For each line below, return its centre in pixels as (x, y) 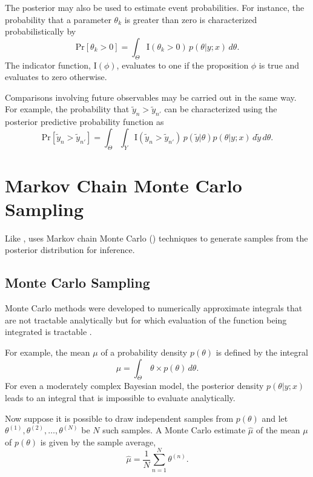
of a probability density (144, 352)
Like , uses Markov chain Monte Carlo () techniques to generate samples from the (156, 238)
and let (275, 418)
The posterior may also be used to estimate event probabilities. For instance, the (155, 7)
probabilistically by (41, 31)
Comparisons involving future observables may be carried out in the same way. (151, 97)
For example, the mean (48, 352)
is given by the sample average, (98, 441)
